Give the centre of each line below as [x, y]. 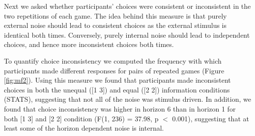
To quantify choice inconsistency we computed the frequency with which [113, 60]
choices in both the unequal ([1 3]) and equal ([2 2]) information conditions [117, 89]
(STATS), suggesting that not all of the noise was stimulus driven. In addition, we [127, 99]
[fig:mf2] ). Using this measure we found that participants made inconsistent [117, 80]
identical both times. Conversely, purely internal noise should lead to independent [127, 34]
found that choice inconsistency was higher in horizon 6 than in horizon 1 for [120, 108]
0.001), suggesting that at [211, 118]
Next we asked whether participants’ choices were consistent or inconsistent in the [127, 6]
